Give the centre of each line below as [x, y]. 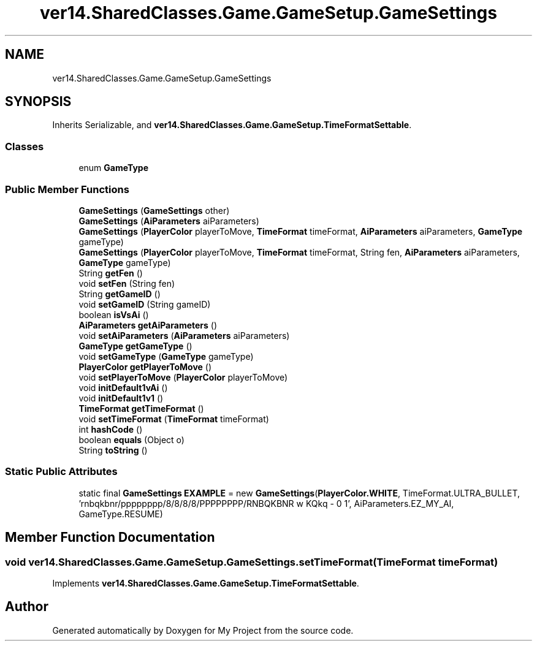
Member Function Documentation [110, 538]
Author [27, 607]
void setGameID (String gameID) [145, 304]
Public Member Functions [67, 189]
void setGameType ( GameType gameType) [166, 356]
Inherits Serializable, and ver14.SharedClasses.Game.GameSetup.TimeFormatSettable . [232, 125]
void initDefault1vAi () [123, 387]
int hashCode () [111, 429]
